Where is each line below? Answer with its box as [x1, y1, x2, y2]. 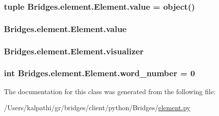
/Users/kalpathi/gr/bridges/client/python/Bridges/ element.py [4, 102, 190, 113]
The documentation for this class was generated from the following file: [4, 86, 216, 96]
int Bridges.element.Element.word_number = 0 [4, 67, 195, 79]
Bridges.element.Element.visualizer [4, 45, 144, 57]
